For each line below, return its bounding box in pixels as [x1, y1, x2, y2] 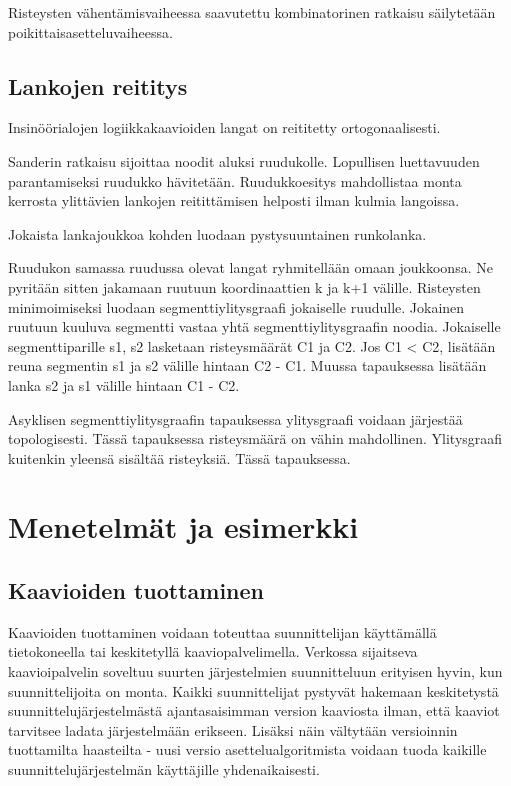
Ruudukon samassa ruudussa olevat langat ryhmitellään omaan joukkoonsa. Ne [8, 257, 493, 278]
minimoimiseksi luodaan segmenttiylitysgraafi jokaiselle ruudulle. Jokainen [8, 296, 465, 317]
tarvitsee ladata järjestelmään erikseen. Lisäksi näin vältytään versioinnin [8, 719, 458, 740]
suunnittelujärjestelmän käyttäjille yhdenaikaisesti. [8, 759, 320, 780]
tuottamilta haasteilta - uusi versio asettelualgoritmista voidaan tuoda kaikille [8, 739, 487, 760]
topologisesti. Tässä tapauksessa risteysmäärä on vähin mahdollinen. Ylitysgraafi [8, 428, 503, 449]
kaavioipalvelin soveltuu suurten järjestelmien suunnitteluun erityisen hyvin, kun [8, 661, 503, 682]
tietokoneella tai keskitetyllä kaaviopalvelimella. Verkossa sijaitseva [8, 641, 418, 662]
